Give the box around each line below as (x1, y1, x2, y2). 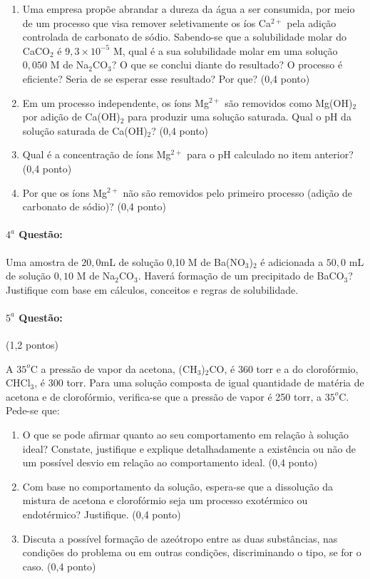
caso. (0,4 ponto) (22, 558, 96, 573)
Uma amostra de (6, 254, 78, 269)
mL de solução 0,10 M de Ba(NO (101, 254, 245, 269)
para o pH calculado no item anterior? (186, 147, 354, 162)
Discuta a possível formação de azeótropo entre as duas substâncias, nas (22, 531, 338, 545)
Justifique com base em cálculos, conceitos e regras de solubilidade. (6, 282, 299, 297)
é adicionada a (260, 254, 324, 269)
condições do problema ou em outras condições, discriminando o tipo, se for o (22, 545, 361, 560)
